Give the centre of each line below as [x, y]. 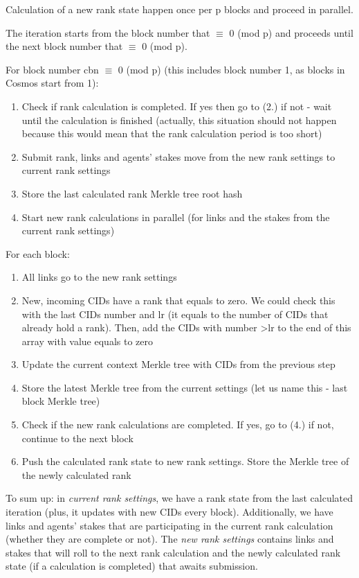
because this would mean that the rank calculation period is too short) [172, 133]
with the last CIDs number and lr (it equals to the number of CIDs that [175, 314]
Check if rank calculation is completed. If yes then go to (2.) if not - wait [177, 106]
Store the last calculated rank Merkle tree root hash [132, 193]
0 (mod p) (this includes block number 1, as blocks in [231, 69]
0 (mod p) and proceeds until [291, 32]
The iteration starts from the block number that [108, 32]
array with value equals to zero [87, 341]
